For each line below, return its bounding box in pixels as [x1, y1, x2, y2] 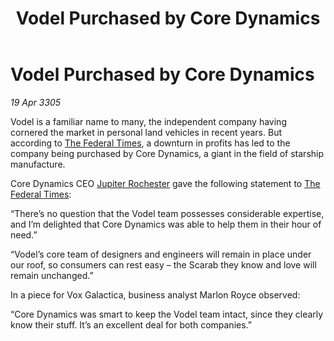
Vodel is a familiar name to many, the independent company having [10, 115, 287, 127]
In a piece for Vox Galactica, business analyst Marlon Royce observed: [10, 288, 301, 301]
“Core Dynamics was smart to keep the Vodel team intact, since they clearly [10, 308, 324, 320]
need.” [10, 228, 38, 241]
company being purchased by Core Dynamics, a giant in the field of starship [10, 147, 325, 159]
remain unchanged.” [10, 269, 94, 281]
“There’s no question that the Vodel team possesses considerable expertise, [10, 207, 325, 219]
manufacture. [10, 158, 66, 170]
